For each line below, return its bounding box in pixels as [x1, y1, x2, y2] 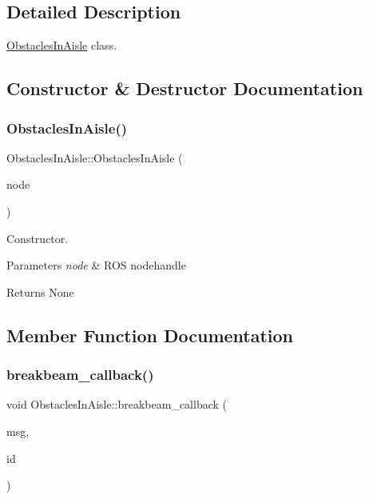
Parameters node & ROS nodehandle [6, 257, 186, 273]
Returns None [6, 283, 74, 300]
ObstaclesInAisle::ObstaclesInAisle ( [6, 149, 183, 166]
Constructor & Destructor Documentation [6, 76, 363, 101]
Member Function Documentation [6, 322, 294, 347]
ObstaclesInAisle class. [6, 37, 117, 54]
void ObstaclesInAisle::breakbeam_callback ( [6, 396, 227, 413]
